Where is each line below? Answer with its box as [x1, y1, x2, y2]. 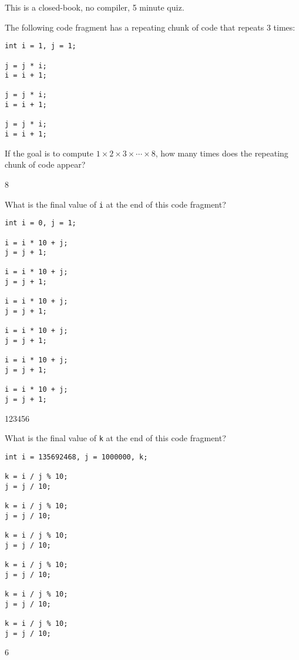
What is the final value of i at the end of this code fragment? [5, 198, 226, 210]
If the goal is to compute [5, 146, 93, 159]
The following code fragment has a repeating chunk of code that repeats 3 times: [5, 21, 295, 33]
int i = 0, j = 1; [5, 219, 76, 228]
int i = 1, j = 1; [5, 42, 76, 51]
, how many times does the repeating [155, 146, 288, 159]
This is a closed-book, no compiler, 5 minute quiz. [5, 1, 184, 13]
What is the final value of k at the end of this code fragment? [5, 432, 226, 444]
